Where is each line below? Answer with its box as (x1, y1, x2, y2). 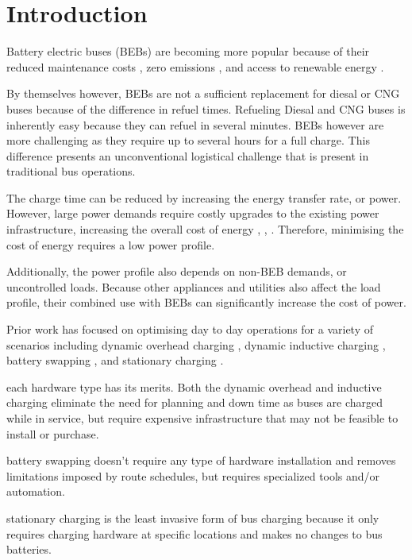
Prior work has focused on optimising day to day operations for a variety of (6, 321, 373, 338)
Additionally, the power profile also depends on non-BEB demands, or (6, 263, 347, 280)
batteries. (6, 541, 52, 558)
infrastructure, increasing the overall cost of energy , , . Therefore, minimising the (6, 221, 404, 238)
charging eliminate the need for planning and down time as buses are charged (6, 394, 383, 411)
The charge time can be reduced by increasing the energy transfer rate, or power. (6, 189, 402, 206)
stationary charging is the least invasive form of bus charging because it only (6, 509, 379, 526)
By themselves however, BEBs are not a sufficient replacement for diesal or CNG (6, 85, 400, 102)
